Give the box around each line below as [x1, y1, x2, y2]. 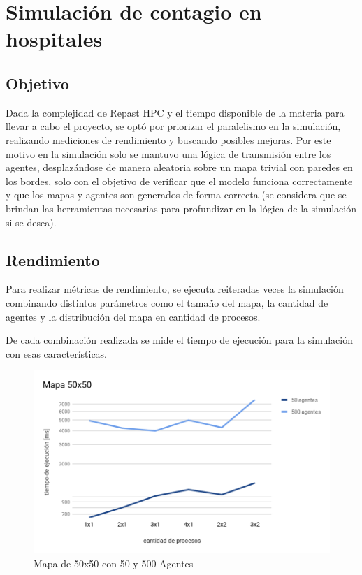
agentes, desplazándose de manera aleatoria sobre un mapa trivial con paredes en [6, 160, 353, 175]
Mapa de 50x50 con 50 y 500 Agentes [34, 555, 194, 570]
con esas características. [6, 346, 108, 361]
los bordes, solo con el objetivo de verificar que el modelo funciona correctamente [6, 173, 353, 188]
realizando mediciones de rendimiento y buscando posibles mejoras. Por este [6, 132, 331, 147]
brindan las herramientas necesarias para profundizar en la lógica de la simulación [6, 201, 356, 215]
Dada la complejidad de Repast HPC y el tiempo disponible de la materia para [6, 105, 345, 119]
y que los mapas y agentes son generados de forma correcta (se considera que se [6, 187, 347, 202]
